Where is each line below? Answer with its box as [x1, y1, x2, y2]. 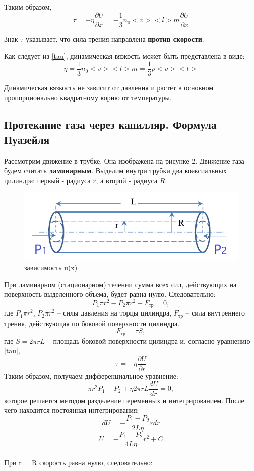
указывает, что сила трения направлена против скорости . [25, 33, 204, 44]
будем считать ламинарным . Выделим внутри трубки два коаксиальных [4, 165, 227, 176]
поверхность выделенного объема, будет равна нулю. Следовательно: [4, 289, 216, 299]
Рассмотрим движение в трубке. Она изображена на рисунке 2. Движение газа [4, 155, 244, 166]
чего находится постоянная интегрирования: [4, 405, 139, 415]
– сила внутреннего [185, 307, 245, 318]
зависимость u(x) [24, 261, 78, 272]
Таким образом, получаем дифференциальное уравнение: [4, 371, 178, 381]
